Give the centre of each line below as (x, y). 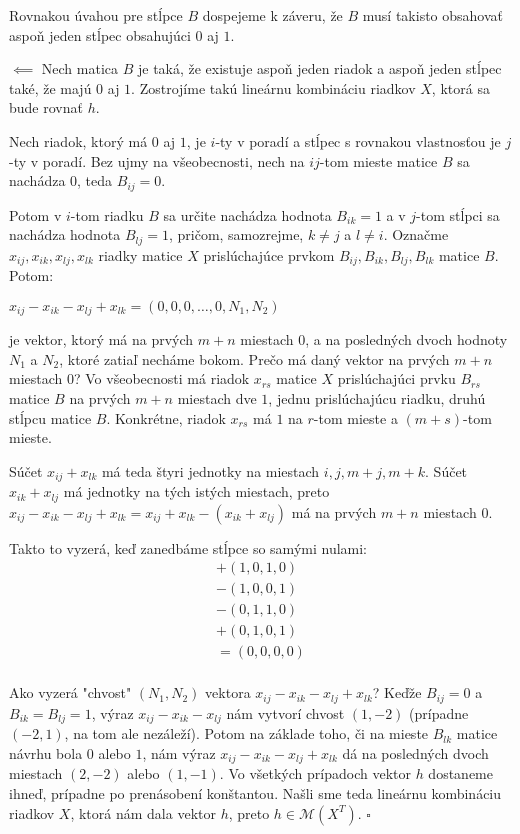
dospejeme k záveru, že (272, 15)
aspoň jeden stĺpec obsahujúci (100, 34)
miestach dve (217, 397)
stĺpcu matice (50, 417)
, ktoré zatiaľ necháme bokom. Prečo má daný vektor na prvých (254, 358)
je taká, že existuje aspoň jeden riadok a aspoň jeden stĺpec (319, 68)
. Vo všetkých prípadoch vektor (315, 773)
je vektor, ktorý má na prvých (101, 339)
